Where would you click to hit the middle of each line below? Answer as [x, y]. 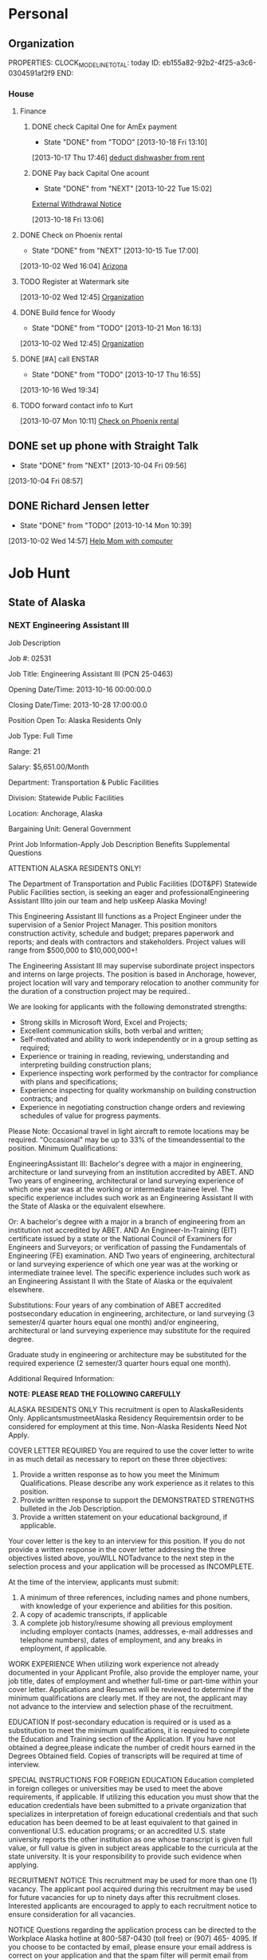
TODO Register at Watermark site [75, 281]
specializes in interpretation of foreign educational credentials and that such [133, 1814]
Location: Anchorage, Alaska [56, 813]
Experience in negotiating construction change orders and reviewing [132, 1107]
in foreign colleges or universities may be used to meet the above [116, 1788]
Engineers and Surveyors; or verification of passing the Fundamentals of [128, 1247]
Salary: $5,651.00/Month [49, 766]
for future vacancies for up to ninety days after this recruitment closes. [124, 1897]
